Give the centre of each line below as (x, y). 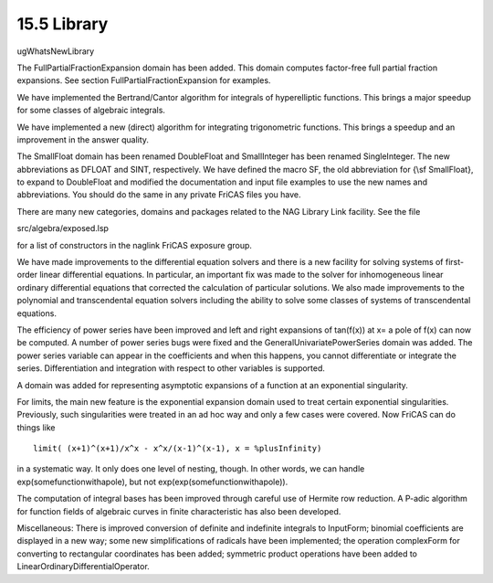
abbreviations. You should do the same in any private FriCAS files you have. (159, 195)
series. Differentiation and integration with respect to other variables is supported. (171, 368)
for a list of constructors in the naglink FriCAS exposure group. (135, 245)
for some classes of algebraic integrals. (91, 111)
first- (455, 262)
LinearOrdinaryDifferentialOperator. (83, 567)
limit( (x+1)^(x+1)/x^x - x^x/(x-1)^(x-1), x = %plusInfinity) (178, 449)
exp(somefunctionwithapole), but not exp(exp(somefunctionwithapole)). (152, 482)
